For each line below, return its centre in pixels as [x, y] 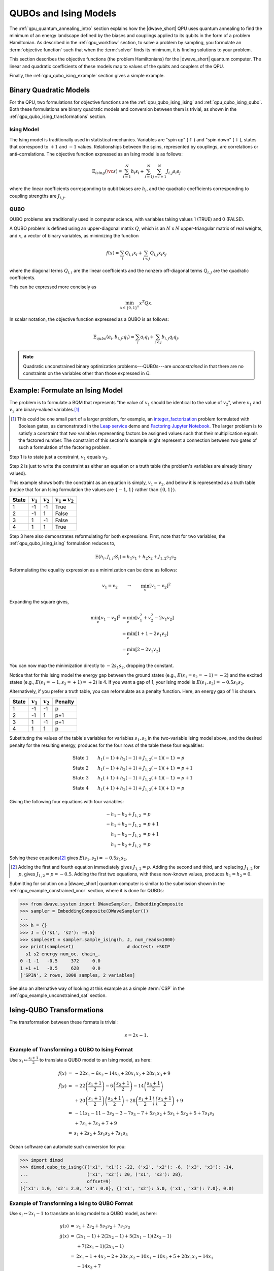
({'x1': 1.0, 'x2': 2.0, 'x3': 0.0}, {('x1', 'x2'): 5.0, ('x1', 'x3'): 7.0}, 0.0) [127, 1189]
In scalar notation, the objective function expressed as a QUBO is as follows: [89, 319]
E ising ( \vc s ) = [107, 172]
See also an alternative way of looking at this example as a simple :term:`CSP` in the [97, 988]
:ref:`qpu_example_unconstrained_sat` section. [58, 995]
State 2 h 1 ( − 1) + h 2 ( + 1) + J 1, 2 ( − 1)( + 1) [124, 769]
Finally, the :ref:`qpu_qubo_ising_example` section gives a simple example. [87, 75]
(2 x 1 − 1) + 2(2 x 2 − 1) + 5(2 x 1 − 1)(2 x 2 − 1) [124, 1237]
